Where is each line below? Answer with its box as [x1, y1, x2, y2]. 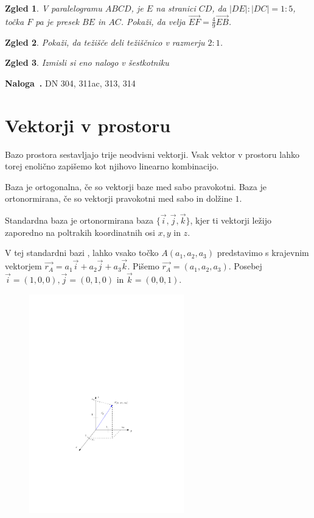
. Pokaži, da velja [120, 15, 186, 27]
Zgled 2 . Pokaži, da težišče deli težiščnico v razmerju [5, 35, 205, 48]
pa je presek [35, 15, 79, 27]
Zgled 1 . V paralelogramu [5, 2, 102, 14]
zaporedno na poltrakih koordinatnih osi [5, 225, 155, 238]
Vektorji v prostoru [5, 112, 171, 137]
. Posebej [228, 260, 262, 272]
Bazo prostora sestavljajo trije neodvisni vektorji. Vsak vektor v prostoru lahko [5, 147, 299, 160]
